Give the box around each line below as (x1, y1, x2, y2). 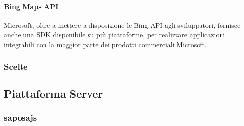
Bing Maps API (4, 1, 59, 11)
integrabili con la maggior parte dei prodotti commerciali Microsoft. (4, 39, 207, 49)
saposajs (4, 111, 37, 124)
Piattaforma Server (4, 85, 103, 101)
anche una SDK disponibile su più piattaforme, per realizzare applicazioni (4, 29, 225, 40)
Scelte (4, 60, 28, 72)
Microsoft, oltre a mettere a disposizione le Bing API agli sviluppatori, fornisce (4, 20, 241, 30)
